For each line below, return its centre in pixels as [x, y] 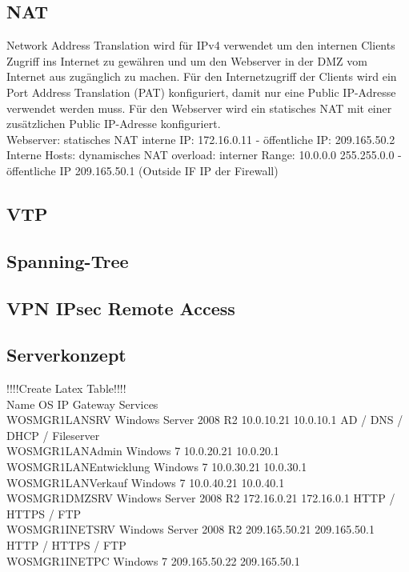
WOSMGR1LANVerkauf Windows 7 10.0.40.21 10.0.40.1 [146, 482]
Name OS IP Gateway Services [82, 404]
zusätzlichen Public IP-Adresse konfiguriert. [114, 124]
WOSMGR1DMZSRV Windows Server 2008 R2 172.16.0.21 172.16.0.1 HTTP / [201, 498]
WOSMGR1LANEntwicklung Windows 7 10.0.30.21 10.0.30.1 [157, 467]
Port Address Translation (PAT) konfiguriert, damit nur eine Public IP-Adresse [201, 92]
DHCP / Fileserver [53, 435]
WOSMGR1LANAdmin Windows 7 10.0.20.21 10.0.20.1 [143, 451]
